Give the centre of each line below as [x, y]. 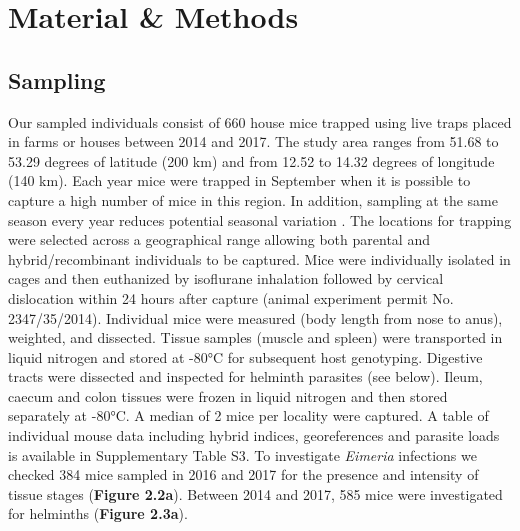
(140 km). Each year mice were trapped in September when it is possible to [239, 180]
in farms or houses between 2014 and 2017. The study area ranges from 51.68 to [253, 141]
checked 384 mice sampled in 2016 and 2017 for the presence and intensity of [243, 474]
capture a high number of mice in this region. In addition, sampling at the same [253, 199]
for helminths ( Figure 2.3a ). [98, 513]
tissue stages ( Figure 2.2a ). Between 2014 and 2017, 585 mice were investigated [255, 493]
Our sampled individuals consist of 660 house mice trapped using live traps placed [260, 121]
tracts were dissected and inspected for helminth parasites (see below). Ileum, [245, 376]
